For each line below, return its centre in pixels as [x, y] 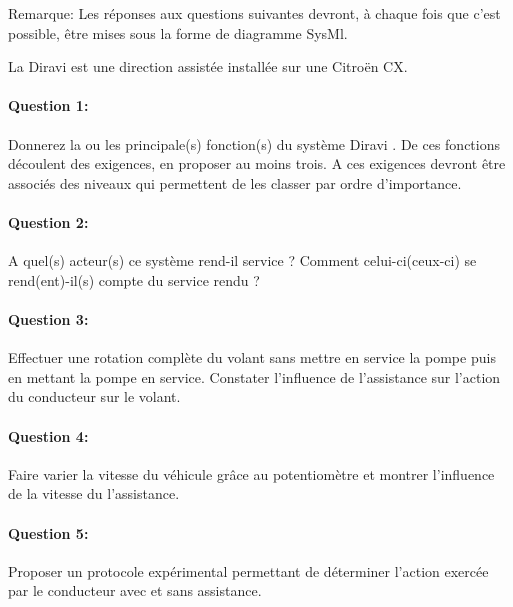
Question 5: [48, 532]
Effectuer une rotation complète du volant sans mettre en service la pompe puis [252, 357]
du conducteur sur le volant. [94, 396]
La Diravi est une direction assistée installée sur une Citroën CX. [208, 66]
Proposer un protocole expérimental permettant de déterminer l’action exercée [248, 570]
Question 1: [48, 105]
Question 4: [48, 435]
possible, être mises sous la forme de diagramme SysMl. [178, 32]
